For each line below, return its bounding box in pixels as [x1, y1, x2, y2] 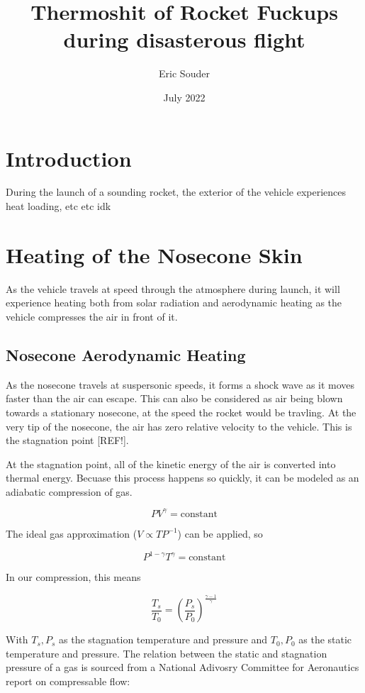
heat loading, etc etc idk [6, 199, 111, 214]
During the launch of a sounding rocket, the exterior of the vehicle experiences [6, 184, 347, 199]
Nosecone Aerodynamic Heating [6, 343, 246, 365]
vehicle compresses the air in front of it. [6, 309, 178, 323]
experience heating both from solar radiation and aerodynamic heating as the [6, 295, 342, 310]
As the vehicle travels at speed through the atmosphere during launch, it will [6, 281, 340, 296]
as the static [298, 632, 352, 647]
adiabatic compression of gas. [6, 484, 133, 499]
